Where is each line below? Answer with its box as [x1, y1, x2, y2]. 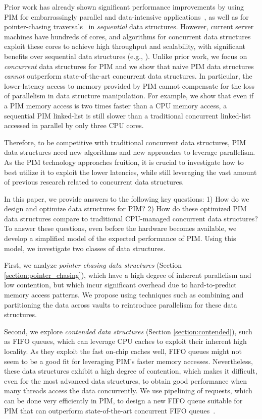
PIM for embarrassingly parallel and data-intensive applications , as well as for [4, 11, 249, 22]
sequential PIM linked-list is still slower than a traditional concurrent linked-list [4, 110, 251, 121]
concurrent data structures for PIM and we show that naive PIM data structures [4, 61, 254, 71]
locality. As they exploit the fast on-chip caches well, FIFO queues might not [4, 346, 242, 356]
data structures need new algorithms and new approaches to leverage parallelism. [4, 147, 255, 157]
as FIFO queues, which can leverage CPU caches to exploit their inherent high [4, 336, 247, 346]
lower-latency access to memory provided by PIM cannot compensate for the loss [4, 80, 255, 91]
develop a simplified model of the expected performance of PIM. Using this [4, 233, 236, 244]
